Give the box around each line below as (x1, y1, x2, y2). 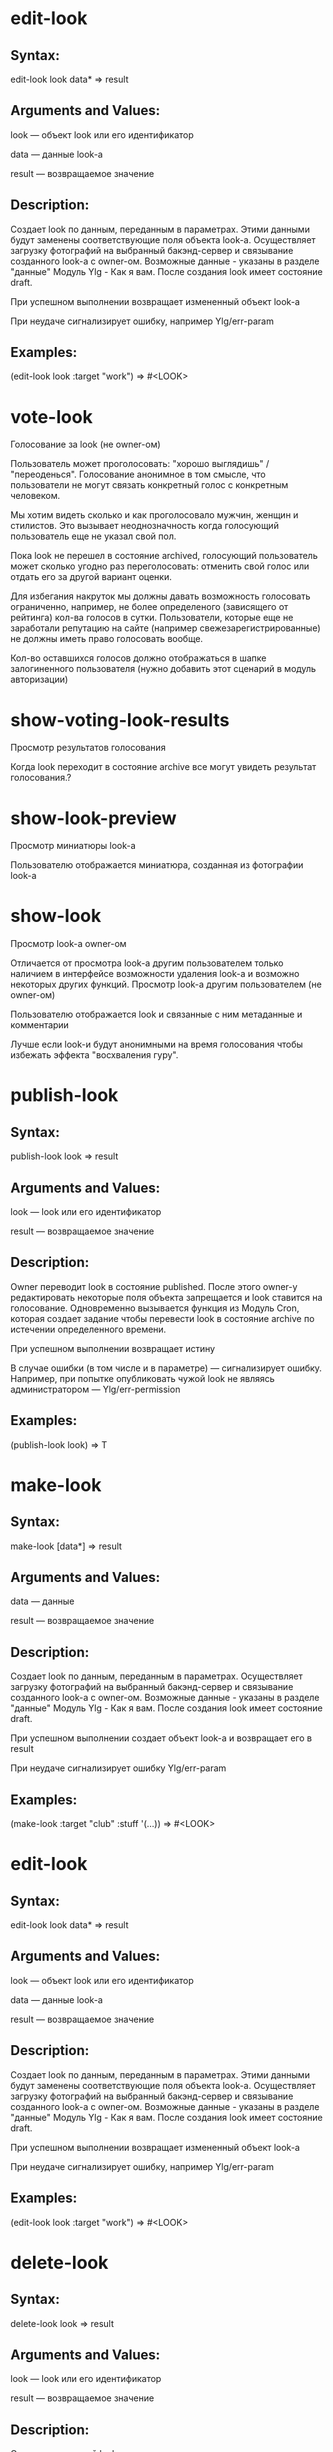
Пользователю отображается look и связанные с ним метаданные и (10, 1008, 303, 1021)
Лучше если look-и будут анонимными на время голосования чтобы (10, 1038, 303, 1051)
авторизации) (10, 673, 69, 686)
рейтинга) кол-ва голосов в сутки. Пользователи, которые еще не (10, 612, 294, 624)
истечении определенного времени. (10, 1323, 167, 1335)
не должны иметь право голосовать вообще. (10, 633, 203, 645)
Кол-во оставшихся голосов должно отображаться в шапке (10, 652, 267, 664)
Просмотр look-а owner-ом (10, 938, 127, 950)
